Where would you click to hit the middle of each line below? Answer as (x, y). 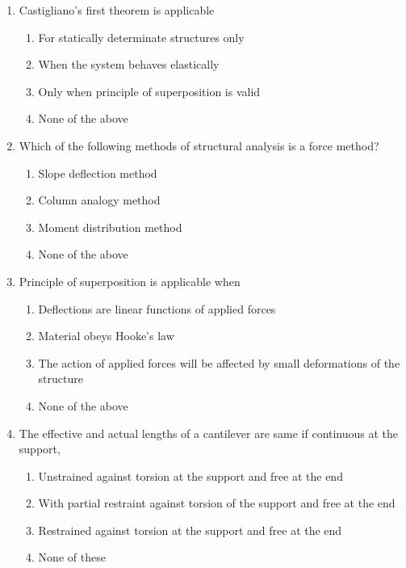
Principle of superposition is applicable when (130, 281)
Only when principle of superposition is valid (149, 91)
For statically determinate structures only (141, 37)
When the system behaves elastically (129, 64)
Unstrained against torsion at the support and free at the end (190, 475)
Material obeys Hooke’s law (106, 336)
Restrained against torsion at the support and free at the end (190, 530)
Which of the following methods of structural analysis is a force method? (199, 145)
